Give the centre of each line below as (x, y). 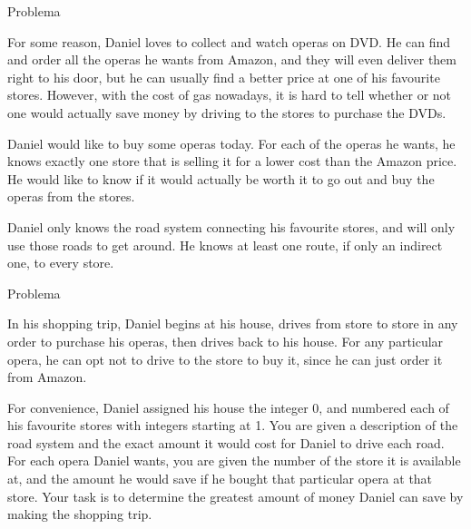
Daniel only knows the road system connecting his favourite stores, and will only (231, 226)
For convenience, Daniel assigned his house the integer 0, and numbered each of (228, 407)
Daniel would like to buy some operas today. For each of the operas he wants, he (231, 143)
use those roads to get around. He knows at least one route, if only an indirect (225, 245)
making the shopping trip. (80, 514)
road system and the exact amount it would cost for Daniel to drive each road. (226, 442)
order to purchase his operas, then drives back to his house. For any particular (226, 341)
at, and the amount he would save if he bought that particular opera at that (220, 479)
